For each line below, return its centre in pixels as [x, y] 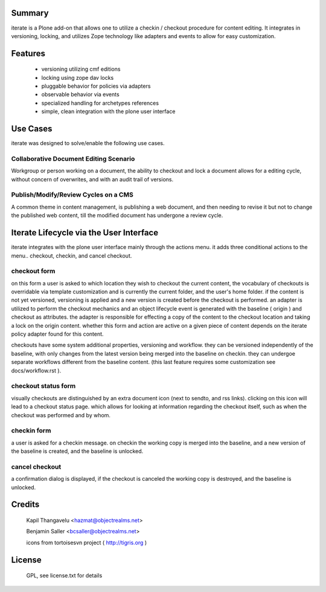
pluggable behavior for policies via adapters [96, 86]
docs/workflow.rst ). [36, 370]
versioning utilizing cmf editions [81, 69]
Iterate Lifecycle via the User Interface [85, 233]
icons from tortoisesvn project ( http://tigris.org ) [87, 542]
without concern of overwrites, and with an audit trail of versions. [92, 179]
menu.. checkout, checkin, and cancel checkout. [72, 255]
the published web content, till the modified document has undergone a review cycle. [117, 215]
